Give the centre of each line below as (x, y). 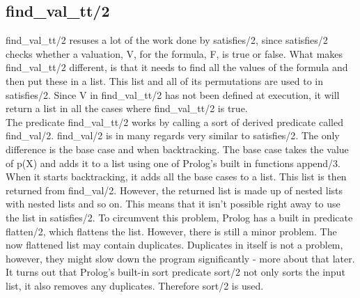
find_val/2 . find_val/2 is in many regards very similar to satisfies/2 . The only (173, 135)
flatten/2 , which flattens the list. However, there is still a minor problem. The (171, 231)
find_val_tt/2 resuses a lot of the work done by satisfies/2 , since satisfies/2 (167, 40)
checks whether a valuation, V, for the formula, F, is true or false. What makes (174, 53)
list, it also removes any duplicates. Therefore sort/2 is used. (135, 285)
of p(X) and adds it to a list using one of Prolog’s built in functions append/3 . (173, 163)
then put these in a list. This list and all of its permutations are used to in (165, 80)
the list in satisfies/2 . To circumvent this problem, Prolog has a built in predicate (179, 217)
